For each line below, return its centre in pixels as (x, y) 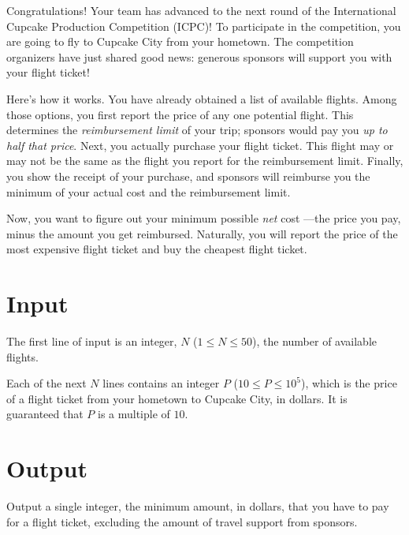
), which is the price (349, 383)
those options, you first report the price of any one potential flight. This (180, 114)
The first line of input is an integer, (92, 341)
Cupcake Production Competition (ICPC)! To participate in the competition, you (204, 26)
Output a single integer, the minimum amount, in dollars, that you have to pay (198, 506)
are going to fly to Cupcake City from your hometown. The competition (180, 41)
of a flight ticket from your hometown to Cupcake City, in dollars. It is (177, 398)
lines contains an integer (161, 383)
